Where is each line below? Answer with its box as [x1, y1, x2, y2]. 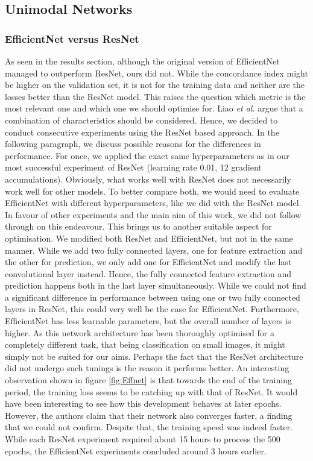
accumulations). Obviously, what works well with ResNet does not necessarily [5, 172, 291, 185]
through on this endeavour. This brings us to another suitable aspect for [5, 220, 272, 233]
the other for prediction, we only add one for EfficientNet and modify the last [5, 256, 292, 268]
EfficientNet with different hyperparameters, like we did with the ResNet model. [5, 196, 302, 209]
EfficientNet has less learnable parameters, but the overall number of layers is [5, 315, 291, 327]
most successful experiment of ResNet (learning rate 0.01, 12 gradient [5, 161, 262, 174]
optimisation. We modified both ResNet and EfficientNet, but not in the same [5, 231, 293, 244]
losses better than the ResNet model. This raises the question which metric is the [5, 90, 306, 102]
